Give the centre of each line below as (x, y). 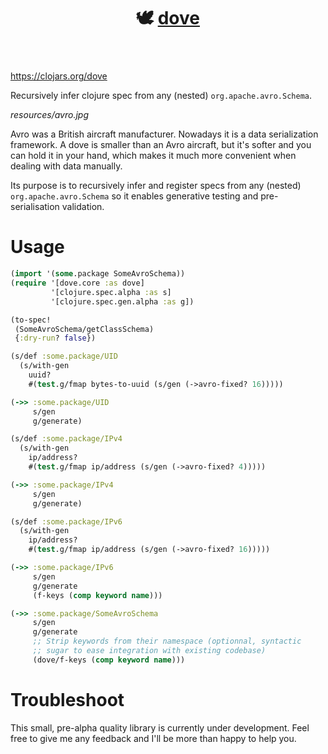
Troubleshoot (67, 699)
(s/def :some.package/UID (64, 356)
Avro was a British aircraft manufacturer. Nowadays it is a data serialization (164, 134)
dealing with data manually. (66, 166)
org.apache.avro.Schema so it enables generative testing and (134, 196)
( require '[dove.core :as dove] (77, 283)
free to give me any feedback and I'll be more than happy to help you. (153, 738)
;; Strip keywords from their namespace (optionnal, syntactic (167, 641)
